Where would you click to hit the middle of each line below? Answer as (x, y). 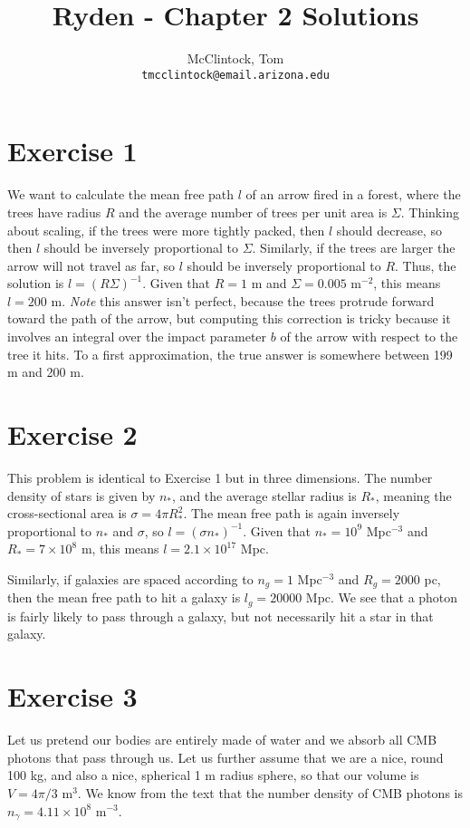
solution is (36, 283)
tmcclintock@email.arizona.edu (235, 75)
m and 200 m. (46, 372)
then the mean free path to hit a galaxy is (124, 597)
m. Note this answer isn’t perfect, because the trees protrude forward (243, 300)
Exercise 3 (72, 696)
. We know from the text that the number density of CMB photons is (270, 792)
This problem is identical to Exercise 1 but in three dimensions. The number (220, 477)
